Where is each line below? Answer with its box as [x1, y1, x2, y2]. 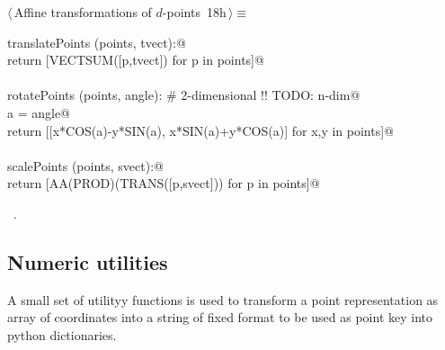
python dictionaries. [7, 325, 117, 344]
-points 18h [162, 3, 227, 21]
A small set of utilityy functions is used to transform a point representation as [7, 290, 439, 309]
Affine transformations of [13, 3, 152, 21]
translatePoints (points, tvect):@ [7, 32, 186, 51]
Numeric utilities [7, 247, 168, 275]
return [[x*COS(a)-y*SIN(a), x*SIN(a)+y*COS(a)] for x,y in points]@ [7, 121, 395, 139]
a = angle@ [7, 103, 70, 121]
